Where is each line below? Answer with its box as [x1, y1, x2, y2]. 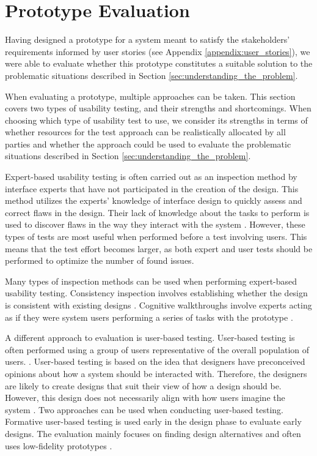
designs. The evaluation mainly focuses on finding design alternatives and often [5, 427, 301, 439]
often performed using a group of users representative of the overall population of [5, 343, 310, 356]
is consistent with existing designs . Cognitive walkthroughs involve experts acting [5, 299, 312, 311]
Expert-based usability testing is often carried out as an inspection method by [5, 170, 297, 183]
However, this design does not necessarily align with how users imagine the [5, 391, 285, 404]
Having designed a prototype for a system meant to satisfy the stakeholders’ [5, 33, 290, 46]
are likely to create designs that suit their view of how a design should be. [5, 379, 282, 392]
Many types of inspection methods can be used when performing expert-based [5, 274, 297, 287]
